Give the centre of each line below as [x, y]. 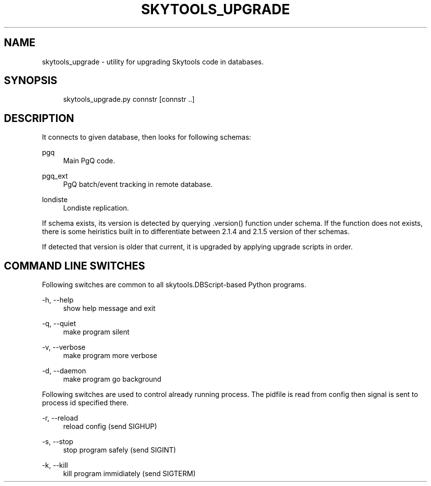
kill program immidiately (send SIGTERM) [129, 474]
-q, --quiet [59, 324]
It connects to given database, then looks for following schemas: [147, 137]
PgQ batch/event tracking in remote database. [138, 184]
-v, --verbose [64, 347]
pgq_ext [55, 176]
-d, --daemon [64, 371]
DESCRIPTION [39, 118]
